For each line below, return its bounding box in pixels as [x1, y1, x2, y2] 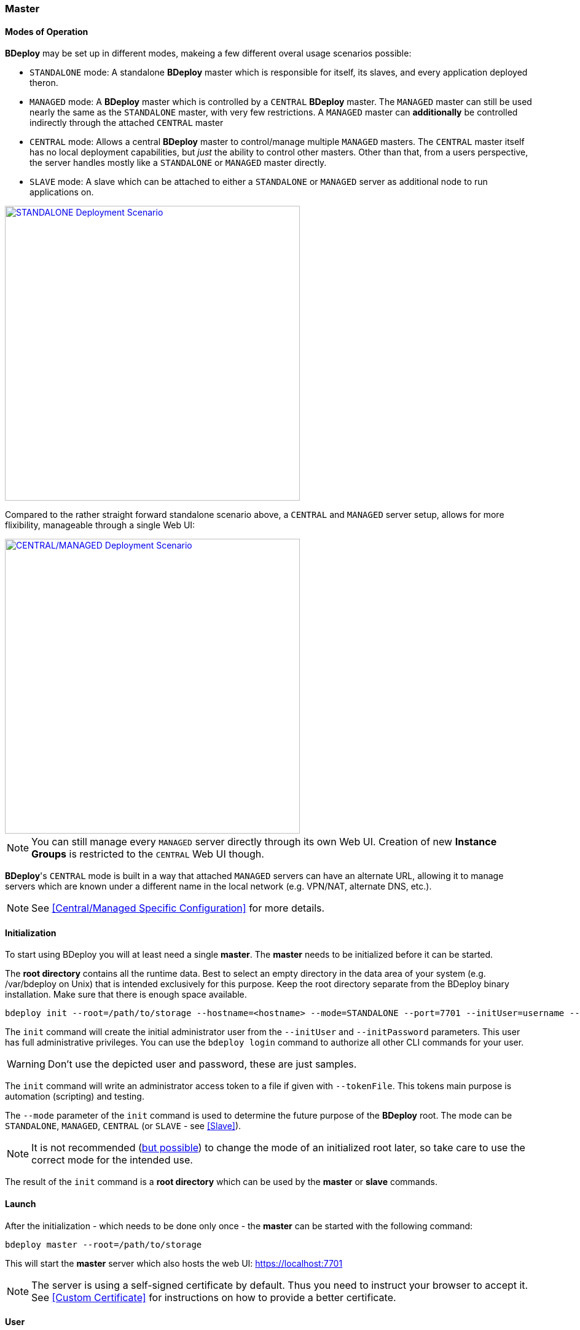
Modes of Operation [5, 26, 88, 37]
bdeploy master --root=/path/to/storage [5, 1239, 202, 1250]
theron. [29, 77, 58, 88]
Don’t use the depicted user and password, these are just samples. [47, 1058, 357, 1071]
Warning [7, 1058, 45, 1071]
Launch [5, 1199, 36, 1210]
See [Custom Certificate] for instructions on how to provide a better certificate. [31, 1291, 396, 1304]
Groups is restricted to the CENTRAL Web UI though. [31, 848, 264, 861]
